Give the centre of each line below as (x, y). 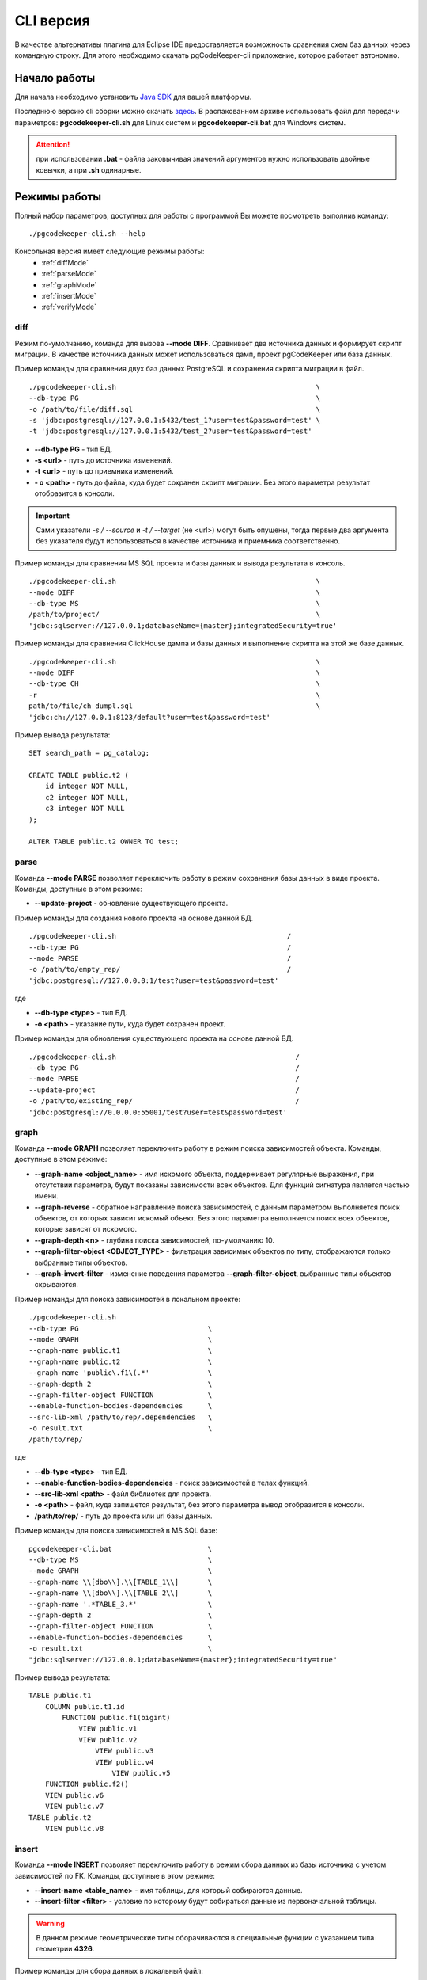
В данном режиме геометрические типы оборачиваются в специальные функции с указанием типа (205, 1938)
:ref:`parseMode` (69, 274)
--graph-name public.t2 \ (121, 1361)
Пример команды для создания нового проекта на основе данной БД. (134, 918)
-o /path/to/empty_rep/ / (160, 969)
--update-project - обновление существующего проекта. (131, 904)
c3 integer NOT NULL (85, 809)
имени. (46, 1196)
